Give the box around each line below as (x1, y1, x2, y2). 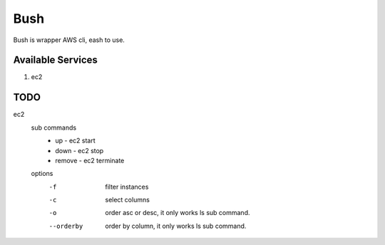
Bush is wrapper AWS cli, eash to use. (13, 36, 125, 44)
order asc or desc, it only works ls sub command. (105, 209, 250, 217)
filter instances (105, 182, 149, 191)
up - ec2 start (55, 136, 96, 145)
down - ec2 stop (55, 146, 104, 155)
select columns (105, 196, 150, 204)
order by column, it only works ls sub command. (105, 221, 247, 230)
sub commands (31, 123, 77, 132)
